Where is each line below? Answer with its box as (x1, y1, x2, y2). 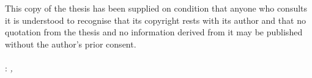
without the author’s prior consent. (5, 37, 136, 50)
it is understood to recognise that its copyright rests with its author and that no (5, 13, 306, 26)
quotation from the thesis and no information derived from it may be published (5, 26, 303, 38)
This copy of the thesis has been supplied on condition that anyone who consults (5, 2, 308, 14)
